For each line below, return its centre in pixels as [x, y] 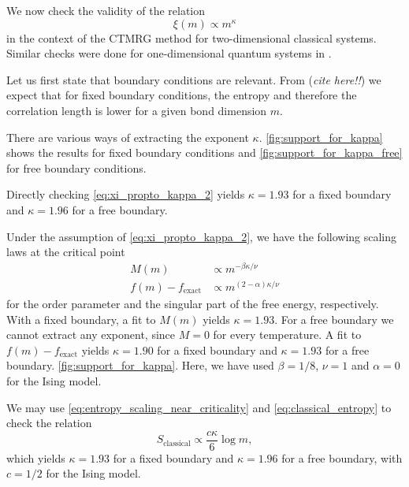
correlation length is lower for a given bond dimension [137, 110]
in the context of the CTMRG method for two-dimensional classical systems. [191, 37]
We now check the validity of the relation [106, 10]
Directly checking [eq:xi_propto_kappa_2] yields [126, 194]
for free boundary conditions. [76, 167]
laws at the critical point [66, 252]
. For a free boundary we [334, 319]
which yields [36, 457]
